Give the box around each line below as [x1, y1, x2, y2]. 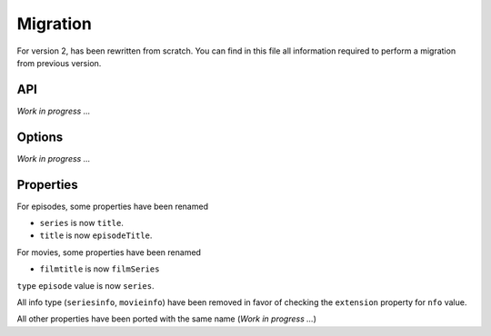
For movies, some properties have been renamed [16, 246, 202, 258]
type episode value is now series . [16, 280, 155, 291]
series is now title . [39, 218, 125, 229]
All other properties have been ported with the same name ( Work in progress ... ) [16, 313, 317, 324]
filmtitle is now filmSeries [39, 263, 160, 274]
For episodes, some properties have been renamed [16, 201, 209, 212]
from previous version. [16, 57, 102, 68]
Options [16, 129, 64, 144]
